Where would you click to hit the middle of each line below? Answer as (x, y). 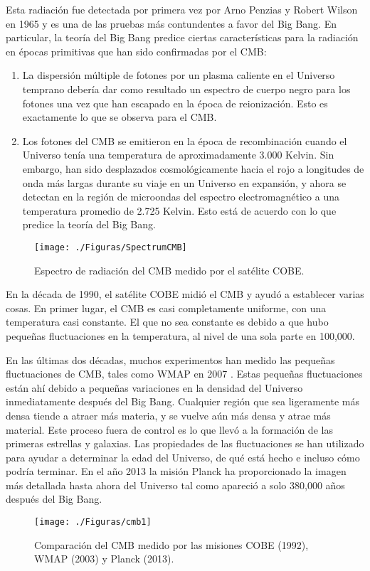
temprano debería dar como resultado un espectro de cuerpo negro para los (186, 89)
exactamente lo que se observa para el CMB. (120, 117)
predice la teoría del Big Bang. (89, 224)
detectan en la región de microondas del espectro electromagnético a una (181, 197)
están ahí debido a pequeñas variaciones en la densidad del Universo (154, 387)
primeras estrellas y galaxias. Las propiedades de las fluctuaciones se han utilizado (185, 443)
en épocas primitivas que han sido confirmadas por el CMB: (136, 51)
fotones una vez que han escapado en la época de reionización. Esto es (175, 103)
